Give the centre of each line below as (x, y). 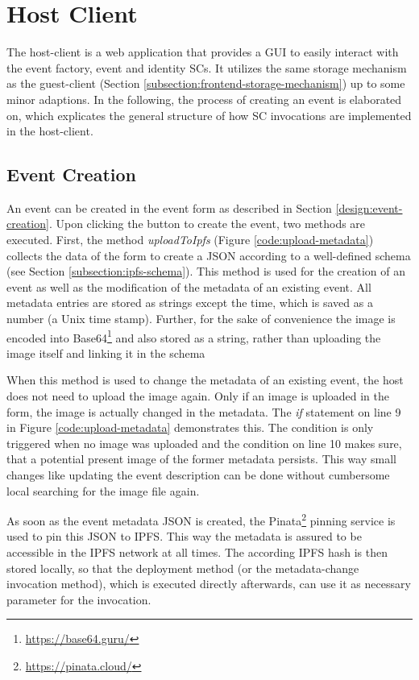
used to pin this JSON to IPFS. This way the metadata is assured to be (184, 536)
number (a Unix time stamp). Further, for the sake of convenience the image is (201, 319)
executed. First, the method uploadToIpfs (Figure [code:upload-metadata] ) (190, 240)
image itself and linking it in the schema (106, 352)
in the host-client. (50, 131)
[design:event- (369, 207)
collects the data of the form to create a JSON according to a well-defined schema (209, 255)
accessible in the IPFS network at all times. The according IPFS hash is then (197, 552)
